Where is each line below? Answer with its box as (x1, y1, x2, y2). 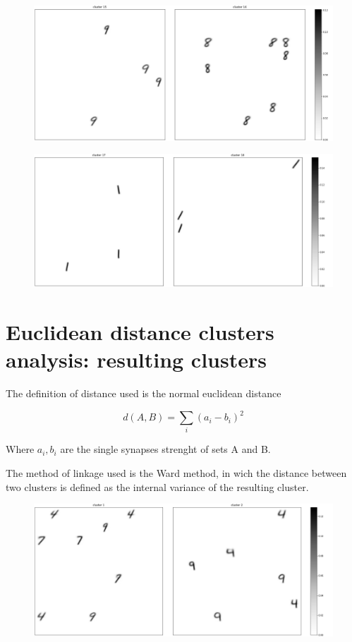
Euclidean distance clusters (6, 317, 274, 346)
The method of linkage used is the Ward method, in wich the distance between (6, 466, 347, 480)
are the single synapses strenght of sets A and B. (60, 442, 271, 456)
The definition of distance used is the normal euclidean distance (6, 386, 281, 401)
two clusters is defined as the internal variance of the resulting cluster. (6, 479, 309, 494)
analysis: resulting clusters (6, 345, 267, 374)
